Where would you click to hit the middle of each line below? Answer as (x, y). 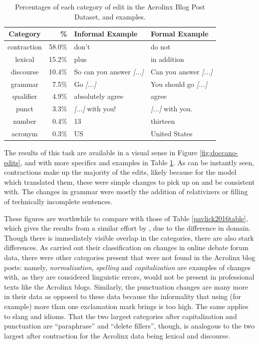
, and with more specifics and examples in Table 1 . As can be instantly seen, (137, 162)
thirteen (163, 121)
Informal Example (106, 34)
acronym (25, 133)
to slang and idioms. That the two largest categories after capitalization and (121, 316)
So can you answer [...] (109, 71)
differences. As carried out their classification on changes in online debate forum (126, 247)
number (25, 121)
